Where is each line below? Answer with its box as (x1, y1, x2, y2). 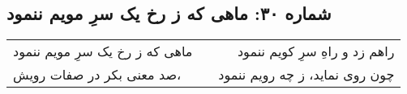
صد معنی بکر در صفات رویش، (13, 65, 182, 84)
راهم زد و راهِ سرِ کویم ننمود (237, 42, 395, 61)
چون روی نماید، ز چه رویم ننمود (218, 65, 395, 84)
